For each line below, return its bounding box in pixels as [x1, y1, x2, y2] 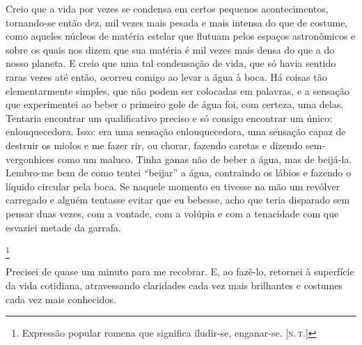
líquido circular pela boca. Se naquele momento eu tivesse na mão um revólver [6, 178, 340, 193]
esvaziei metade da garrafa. [6, 220, 121, 234]
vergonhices [6, 151, 55, 166]
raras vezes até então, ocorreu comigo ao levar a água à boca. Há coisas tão [6, 69, 327, 84]
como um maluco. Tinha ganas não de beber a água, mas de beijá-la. [57, 151, 352, 166]
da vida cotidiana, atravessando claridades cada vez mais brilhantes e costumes [6, 278, 343, 293]
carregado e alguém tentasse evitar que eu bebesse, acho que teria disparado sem [6, 192, 350, 207]
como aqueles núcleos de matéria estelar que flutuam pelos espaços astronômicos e [6, 29, 356, 43]
